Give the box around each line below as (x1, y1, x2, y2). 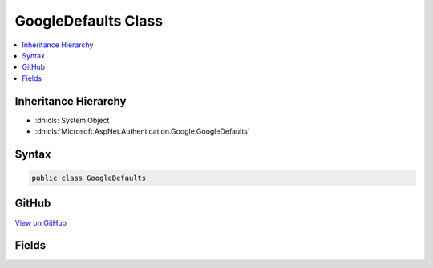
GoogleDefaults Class (14, 12, 164, 30)
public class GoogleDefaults (31, 174, 147, 183)
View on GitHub (14, 218, 67, 227)
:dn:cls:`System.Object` (34, 115, 112, 125)
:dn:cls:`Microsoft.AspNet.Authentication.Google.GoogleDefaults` (34, 126, 250, 136)
